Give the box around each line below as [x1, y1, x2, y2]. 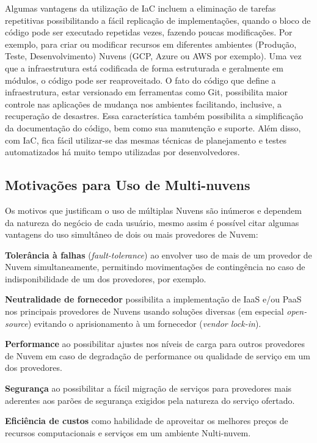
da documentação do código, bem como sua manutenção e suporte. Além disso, [5, 121, 301, 134]
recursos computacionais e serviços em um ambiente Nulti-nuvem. [5, 426, 251, 439]
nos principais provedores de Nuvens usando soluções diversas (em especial [5, 305, 284, 318]
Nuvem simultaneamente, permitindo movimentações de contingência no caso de [5, 260, 305, 273]
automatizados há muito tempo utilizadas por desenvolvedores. [5, 145, 240, 158]
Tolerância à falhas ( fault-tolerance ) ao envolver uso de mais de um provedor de [5, 248, 312, 261]
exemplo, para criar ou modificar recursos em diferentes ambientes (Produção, [5, 37, 297, 50]
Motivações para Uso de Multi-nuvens [5, 175, 250, 194]
